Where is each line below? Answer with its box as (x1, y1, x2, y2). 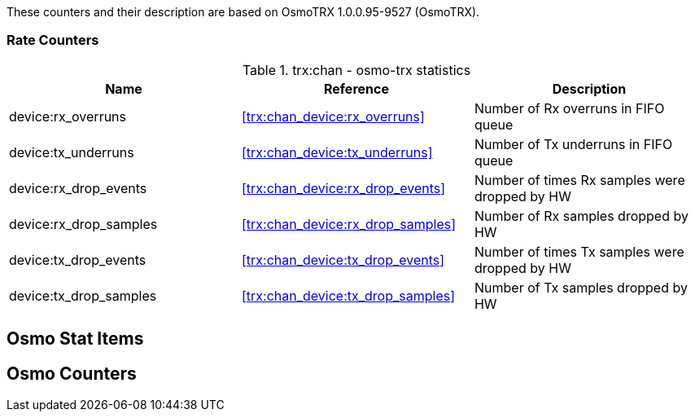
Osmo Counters (7, 363, 137, 384)
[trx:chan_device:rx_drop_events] (241, 179, 446, 196)
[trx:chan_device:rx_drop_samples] (241, 215, 457, 232)
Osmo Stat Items (7, 328, 144, 350)
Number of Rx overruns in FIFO (474, 99, 665, 117)
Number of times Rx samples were (474, 171, 685, 188)
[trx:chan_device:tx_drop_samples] (241, 287, 455, 304)
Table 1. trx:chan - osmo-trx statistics (242, 61, 471, 78)
